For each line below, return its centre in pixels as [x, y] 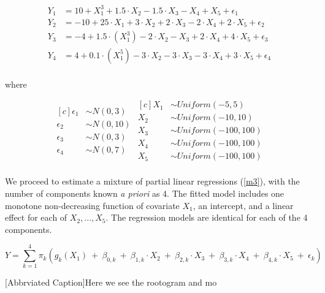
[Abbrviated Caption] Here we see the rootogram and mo [111, 282]
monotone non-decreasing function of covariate [92, 205]
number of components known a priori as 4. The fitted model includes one [145, 193]
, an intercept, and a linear [243, 205]
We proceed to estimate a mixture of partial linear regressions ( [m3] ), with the [152, 181]
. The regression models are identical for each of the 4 [207, 217]
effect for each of [36, 217]
